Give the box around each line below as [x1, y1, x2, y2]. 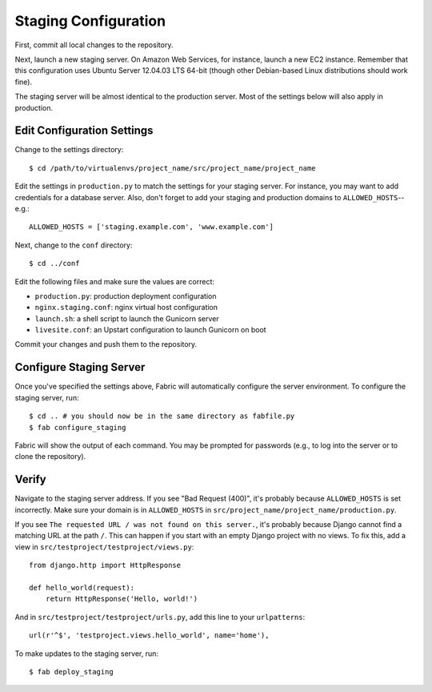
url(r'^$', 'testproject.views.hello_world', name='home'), [29, 631, 270, 640]
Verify [14, 473, 47, 486]
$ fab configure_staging [29, 423, 126, 432]
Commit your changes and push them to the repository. [14, 340, 198, 349]
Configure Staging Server [14, 360, 146, 374]
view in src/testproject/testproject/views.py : [14, 541, 194, 552]
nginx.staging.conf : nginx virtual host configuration [34, 303, 218, 312]
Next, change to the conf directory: [14, 240, 133, 250]
